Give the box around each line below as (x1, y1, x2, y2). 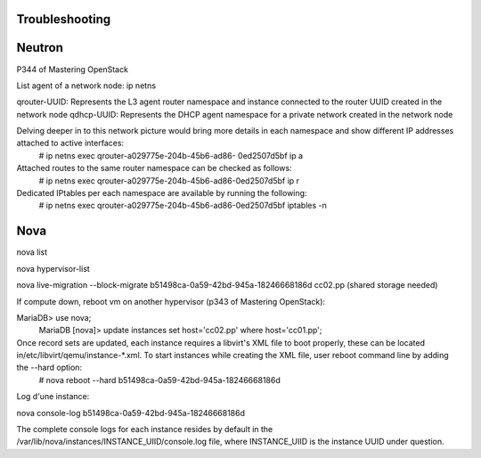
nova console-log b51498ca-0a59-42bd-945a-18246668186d (16, 407, 245, 418)
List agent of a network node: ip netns (16, 80, 156, 91)
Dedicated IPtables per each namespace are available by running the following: (16, 188, 307, 199)
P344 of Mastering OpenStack (16, 63, 129, 75)
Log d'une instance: (16, 391, 90, 402)
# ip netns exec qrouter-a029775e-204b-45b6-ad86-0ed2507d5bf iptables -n (38, 200, 327, 211)
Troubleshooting (16, 12, 111, 27)
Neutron (16, 40, 64, 55)
